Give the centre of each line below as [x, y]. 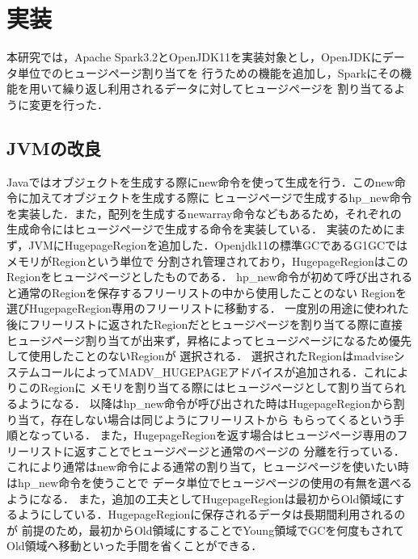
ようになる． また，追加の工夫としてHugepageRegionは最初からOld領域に [200, 498]
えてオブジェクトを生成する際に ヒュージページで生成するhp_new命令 [226, 198]
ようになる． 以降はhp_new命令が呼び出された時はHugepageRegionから [205, 403]
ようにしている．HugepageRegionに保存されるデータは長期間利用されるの [211, 514]
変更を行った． [68, 104]
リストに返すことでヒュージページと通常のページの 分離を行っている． [217, 450]
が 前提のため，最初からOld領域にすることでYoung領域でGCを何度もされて [205, 530]
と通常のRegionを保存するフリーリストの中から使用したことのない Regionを [207, 292]
